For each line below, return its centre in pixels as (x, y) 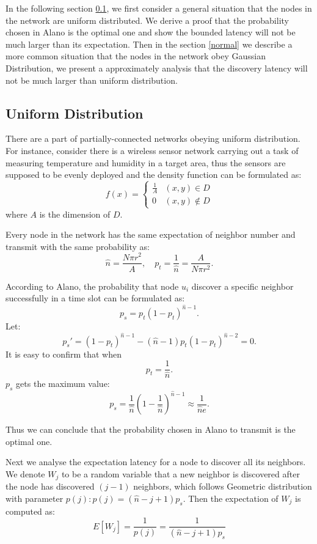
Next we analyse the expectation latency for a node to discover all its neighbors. (156, 462)
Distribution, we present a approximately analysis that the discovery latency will (157, 68)
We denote (25, 473)
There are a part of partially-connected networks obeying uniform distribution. (153, 138)
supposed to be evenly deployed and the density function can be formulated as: (154, 175)
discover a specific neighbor (242, 286)
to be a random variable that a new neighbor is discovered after (180, 473)
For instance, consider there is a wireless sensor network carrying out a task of (152, 150)
